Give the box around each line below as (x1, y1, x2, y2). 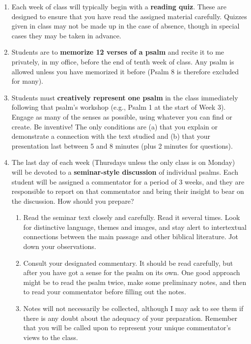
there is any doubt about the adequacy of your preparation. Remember (23, 313, 237, 323)
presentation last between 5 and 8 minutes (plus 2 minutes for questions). (11, 140, 233, 151)
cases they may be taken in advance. (11, 30, 121, 40)
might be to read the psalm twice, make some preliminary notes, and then (23, 277, 247, 287)
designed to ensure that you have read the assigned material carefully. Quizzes (11, 11, 247, 21)
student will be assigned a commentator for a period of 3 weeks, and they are (11, 176, 245, 187)
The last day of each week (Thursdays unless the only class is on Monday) (11, 157, 235, 167)
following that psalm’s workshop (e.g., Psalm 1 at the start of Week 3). (11, 102, 226, 112)
